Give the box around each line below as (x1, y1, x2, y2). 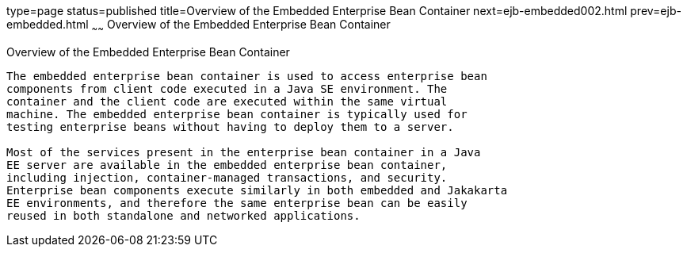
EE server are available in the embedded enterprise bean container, (6, 158, 448, 171)
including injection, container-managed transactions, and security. (6, 171, 448, 184)
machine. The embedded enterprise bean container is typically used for (6, 107, 468, 121)
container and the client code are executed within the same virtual (6, 94, 448, 108)
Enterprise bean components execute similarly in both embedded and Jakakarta (6, 183, 508, 197)
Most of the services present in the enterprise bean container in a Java (6, 145, 481, 159)
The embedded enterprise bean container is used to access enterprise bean (6, 69, 487, 82)
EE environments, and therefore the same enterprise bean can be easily (6, 196, 468, 209)
